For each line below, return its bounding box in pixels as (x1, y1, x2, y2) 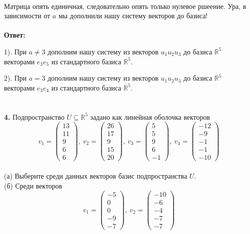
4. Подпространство (4, 111, 64, 122)
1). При (4, 46, 27, 56)
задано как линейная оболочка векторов (90, 111, 210, 122)
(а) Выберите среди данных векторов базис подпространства (4, 170, 187, 181)
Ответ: (4, 30, 25, 40)
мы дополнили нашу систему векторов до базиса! (58, 10, 208, 21)
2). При (4, 73, 27, 83)
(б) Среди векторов (4, 180, 62, 190)
